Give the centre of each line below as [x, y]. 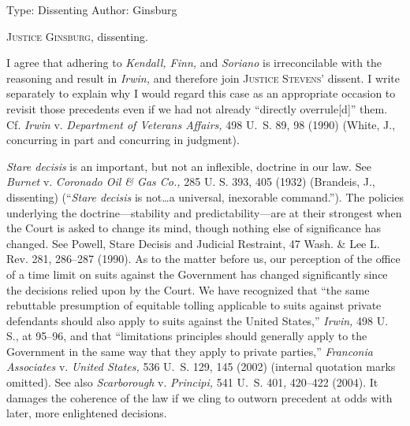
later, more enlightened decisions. [87, 413]
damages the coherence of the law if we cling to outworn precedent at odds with [199, 397]
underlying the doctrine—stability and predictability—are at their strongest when [204, 212]
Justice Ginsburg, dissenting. [77, 36]
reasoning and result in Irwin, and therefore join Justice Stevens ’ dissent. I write [203, 78]
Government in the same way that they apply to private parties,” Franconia [190, 351]
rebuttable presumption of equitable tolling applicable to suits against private [194, 305]
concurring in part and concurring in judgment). [123, 140]
